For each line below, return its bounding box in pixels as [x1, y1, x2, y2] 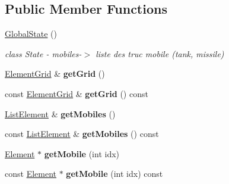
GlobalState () [5, 27, 58, 40]
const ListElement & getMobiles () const [5, 127, 159, 140]
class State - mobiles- [5, 47, 82, 60]
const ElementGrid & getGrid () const [5, 87, 148, 99]
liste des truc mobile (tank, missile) [96, 47, 224, 60]
